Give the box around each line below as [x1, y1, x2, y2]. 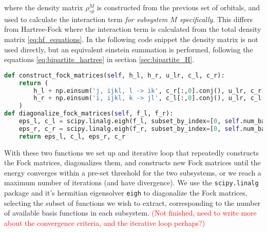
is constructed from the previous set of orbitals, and [97, 2, 260, 12]
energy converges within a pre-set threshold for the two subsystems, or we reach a [4, 167, 261, 178]
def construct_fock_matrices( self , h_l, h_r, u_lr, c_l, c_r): [4, 71, 225, 79]
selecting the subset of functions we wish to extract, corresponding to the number [4, 197, 261, 208]
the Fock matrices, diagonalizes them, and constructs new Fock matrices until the [4, 157, 261, 168]
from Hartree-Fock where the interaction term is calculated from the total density [4, 24, 261, 34]
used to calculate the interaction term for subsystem [4, 13, 168, 24]
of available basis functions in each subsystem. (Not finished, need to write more [4, 207, 257, 218]
